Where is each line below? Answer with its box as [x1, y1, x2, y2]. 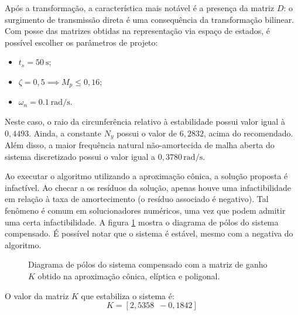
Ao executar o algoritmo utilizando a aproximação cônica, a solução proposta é [5, 170, 288, 182]
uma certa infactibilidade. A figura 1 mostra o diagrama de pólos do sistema [5, 215, 279, 228]
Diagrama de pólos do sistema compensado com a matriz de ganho [28, 258, 268, 271]
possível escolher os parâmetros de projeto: [5, 36, 158, 48]
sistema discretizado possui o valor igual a [5, 150, 156, 162]
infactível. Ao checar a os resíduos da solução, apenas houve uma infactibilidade [5, 181, 291, 193]
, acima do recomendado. [203, 126, 293, 139]
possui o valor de [117, 126, 177, 139]
